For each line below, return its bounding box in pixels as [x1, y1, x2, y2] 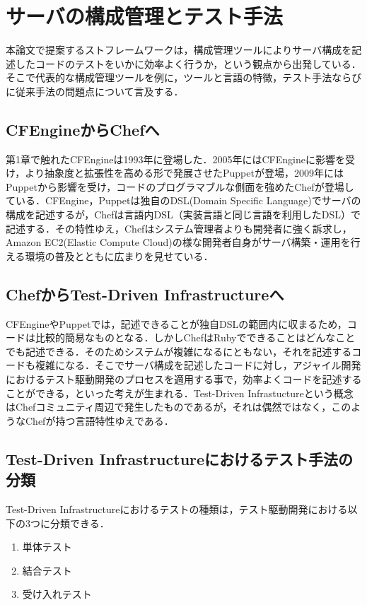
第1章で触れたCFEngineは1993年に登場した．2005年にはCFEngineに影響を [6, 151, 345, 166]
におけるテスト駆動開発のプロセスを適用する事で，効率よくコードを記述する [6, 372, 362, 387]
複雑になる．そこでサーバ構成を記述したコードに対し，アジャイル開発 [35, 358, 361, 372]
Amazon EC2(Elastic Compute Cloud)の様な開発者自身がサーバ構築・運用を [6, 235, 351, 249]
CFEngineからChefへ [6, 118, 160, 140]
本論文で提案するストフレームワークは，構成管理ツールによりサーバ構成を [6, 42, 352, 57]
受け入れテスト [22, 587, 92, 601]
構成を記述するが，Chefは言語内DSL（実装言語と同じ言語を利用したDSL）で [6, 207, 361, 222]
